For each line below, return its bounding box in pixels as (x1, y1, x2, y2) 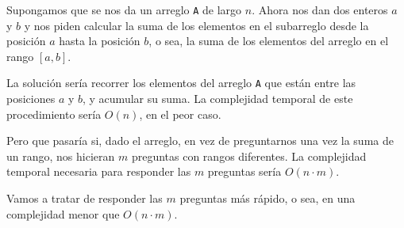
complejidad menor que (6, 205, 120, 222)
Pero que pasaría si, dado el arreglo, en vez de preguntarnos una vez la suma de (6, 132, 394, 149)
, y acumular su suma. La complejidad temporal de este (83, 90, 353, 107)
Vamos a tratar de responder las (6, 190, 163, 207)
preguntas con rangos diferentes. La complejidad (131, 147, 367, 164)
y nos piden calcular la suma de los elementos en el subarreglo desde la (24, 17, 369, 33)
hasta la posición (59, 32, 140, 49)
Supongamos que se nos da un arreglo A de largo (6, 2, 242, 17)
